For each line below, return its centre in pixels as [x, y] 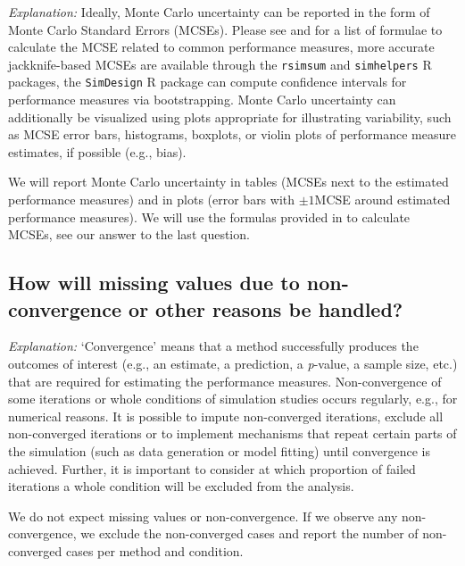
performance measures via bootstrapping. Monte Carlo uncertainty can [202, 100]
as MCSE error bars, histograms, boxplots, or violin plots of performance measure [232, 134]
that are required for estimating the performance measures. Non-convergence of [225, 381]
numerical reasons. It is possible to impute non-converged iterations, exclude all [226, 416]
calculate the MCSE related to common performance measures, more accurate [221, 47]
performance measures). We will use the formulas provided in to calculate [209, 216]
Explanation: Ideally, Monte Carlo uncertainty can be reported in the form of [219, 12]
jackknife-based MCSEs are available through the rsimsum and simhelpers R [220, 64]
